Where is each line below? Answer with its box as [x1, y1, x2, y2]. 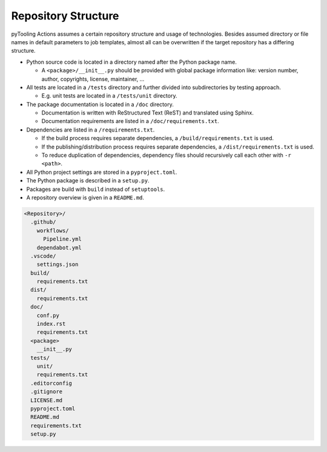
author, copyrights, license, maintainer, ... [41, 75, 145, 82]
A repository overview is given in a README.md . [26, 194, 145, 201]
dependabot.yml [36, 244, 82, 251]
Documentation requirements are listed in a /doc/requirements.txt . [41, 118, 219, 125]
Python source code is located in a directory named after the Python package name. [26, 58, 237, 65]
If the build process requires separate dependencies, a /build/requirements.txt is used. [41, 135, 274, 142]
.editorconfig [30, 379, 73, 387]
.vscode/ [30, 252, 56, 259]
